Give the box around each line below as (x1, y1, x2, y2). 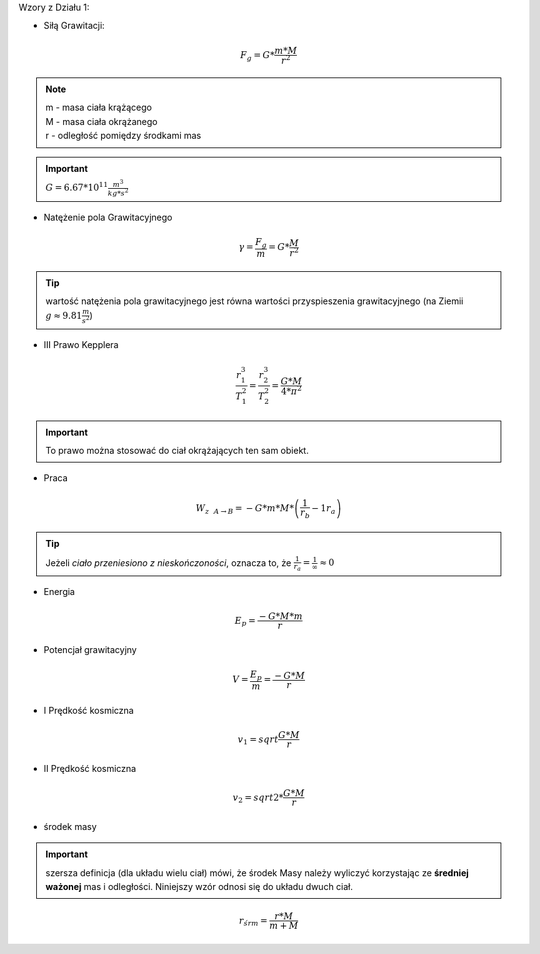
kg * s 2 (107, 186, 129, 198)
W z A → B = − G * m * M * (195, 503, 295, 516)
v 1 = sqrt (237, 733, 279, 747)
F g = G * (240, 49, 275, 63)
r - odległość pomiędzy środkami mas (45, 130, 202, 142)
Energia (43, 586, 75, 598)
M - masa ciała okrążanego (45, 115, 158, 127)
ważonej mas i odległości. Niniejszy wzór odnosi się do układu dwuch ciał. (45, 881, 354, 893)
